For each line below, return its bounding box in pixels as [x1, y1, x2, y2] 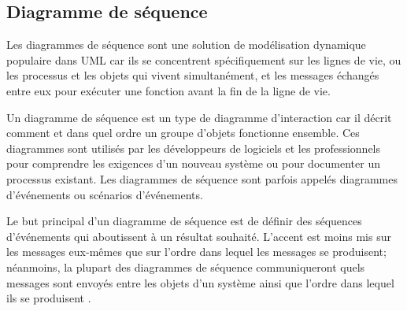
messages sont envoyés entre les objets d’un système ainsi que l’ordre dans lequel [6, 274, 394, 291]
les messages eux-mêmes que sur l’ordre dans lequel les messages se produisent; [6, 243, 387, 260]
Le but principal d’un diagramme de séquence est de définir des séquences [6, 213, 362, 229]
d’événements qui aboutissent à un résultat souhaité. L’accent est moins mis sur [6, 228, 391, 244]
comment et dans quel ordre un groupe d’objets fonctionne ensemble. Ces [6, 124, 360, 141]
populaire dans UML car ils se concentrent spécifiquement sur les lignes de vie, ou [6, 51, 401, 68]
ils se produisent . [6, 290, 91, 306]
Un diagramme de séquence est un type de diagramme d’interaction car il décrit [6, 109, 392, 125]
